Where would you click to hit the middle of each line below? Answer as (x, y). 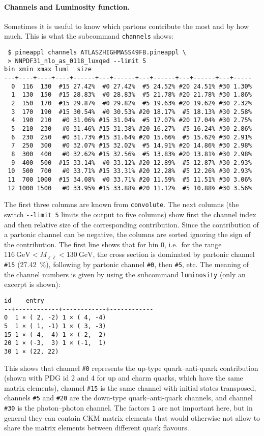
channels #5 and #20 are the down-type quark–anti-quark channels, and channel (128, 398)
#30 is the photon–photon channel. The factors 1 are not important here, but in (128, 408)
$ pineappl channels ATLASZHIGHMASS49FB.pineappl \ (97, 53)
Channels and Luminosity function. (67, 6)
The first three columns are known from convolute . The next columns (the (122, 204)
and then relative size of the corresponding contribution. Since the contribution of (131, 224)
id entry (24, 300)
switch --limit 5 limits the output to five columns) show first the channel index (130, 214)
